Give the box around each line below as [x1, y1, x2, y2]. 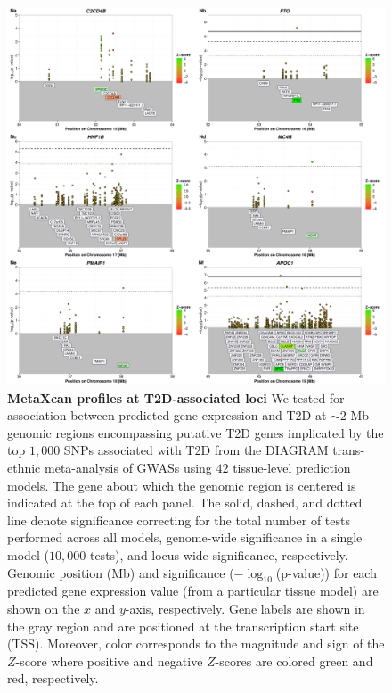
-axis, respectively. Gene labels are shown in [125, 598, 365, 617]
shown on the [7, 598, 80, 617]
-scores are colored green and [215, 651, 373, 670]
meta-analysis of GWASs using [44, 458, 212, 476]
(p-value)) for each [275, 563, 377, 582]
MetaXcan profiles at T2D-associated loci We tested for [7, 388, 345, 407]
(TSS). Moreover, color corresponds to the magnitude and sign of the [7, 634, 385, 653]
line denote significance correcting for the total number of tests [7, 510, 350, 529]
